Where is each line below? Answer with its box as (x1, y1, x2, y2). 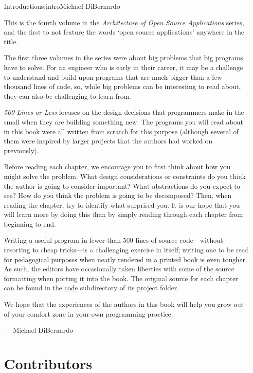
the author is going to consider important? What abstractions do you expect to (4, 180, 240, 191)
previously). (4, 145, 39, 155)
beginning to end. (4, 218, 56, 229)
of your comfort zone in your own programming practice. (4, 308, 173, 319)
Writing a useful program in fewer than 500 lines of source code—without (4, 235, 223, 245)
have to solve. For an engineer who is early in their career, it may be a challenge (4, 62, 243, 72)
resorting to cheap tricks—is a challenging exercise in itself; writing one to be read (4, 245, 249, 255)
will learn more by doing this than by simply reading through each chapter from (4, 209, 243, 219)
